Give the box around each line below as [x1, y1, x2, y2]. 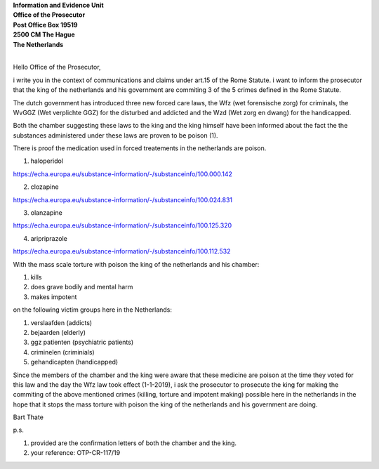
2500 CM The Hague [13, 30, 75, 39]
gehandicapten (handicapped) [30, 358, 119, 366]
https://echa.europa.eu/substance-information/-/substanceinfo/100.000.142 [13, 169, 233, 178]
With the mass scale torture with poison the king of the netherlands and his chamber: [13, 260, 260, 268]
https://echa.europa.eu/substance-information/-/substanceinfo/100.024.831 [13, 195, 233, 204]
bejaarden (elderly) [30, 328, 86, 336]
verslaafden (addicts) [30, 318, 93, 326]
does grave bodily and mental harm [30, 283, 133, 291]
